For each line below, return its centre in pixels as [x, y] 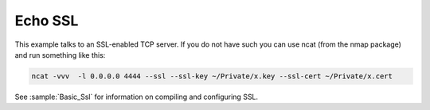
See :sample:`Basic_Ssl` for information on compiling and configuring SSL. [137, 97]
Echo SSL [47, 21]
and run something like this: [60, 55]
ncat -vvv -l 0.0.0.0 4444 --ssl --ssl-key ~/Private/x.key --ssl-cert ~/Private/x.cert [212, 76]
